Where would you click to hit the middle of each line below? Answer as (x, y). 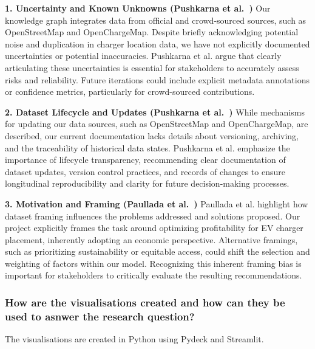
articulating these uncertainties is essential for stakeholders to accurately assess (152, 67)
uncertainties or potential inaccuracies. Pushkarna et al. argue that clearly (143, 56)
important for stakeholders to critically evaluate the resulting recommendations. (154, 275)
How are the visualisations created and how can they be (145, 302)
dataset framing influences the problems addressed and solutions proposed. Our (153, 216)
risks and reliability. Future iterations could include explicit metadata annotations (157, 79)
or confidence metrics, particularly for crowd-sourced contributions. (130, 92)
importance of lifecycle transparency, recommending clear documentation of (145, 160)
